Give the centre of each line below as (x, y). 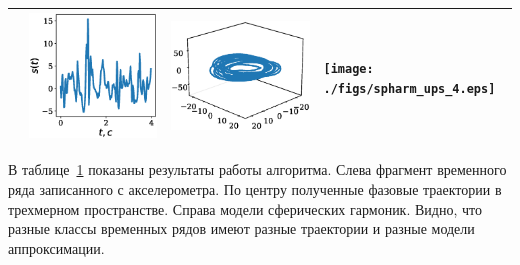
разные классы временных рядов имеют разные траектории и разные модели (241, 228)
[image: (348, 69)
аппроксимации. (56, 247)
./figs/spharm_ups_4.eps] (409, 88)
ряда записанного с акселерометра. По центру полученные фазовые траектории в (255, 188)
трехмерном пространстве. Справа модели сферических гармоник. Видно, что (245, 208)
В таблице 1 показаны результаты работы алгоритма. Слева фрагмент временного (257, 169)
